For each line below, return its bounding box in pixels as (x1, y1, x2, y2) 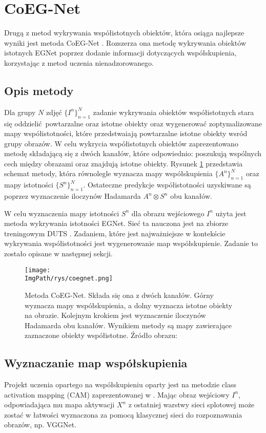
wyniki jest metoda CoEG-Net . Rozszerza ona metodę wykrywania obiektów (4, 37, 247, 48)
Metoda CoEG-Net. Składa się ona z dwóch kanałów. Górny (25, 289, 214, 300)
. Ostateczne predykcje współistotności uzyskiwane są (83, 179, 251, 190)
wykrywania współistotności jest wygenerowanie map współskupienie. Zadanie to (4, 238, 258, 249)
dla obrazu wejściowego (131, 208, 204, 218)
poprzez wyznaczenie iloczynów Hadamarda (4, 191, 141, 201)
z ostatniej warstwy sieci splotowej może (128, 399, 255, 410)
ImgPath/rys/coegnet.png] (25, 275, 113, 283)
